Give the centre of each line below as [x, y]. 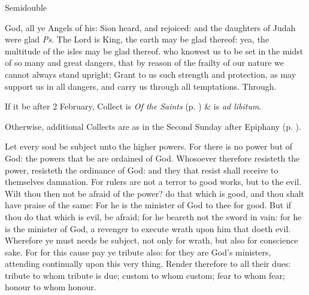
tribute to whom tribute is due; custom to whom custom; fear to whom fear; [145, 275]
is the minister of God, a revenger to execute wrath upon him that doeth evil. [148, 228]
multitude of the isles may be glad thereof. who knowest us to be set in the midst [154, 51]
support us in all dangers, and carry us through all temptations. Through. [141, 86]
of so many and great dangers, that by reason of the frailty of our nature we [144, 63]
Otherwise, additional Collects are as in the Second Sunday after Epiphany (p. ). [153, 126]
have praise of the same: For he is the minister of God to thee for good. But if [148, 205]
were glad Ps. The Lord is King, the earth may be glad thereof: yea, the [137, 39]
